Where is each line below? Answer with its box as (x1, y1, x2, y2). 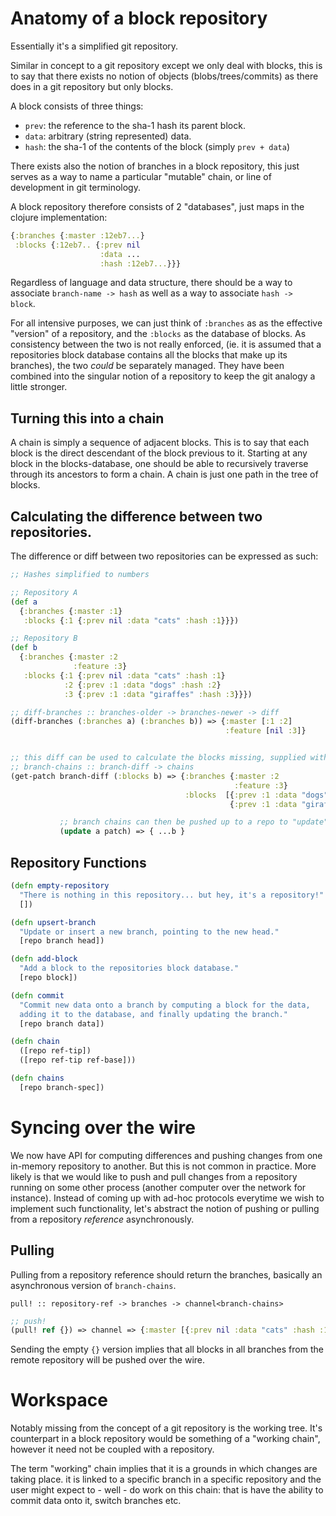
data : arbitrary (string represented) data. (24, 130, 192, 142)
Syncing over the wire (10, 1116, 196, 1139)
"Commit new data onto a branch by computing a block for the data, (19, 1000, 311, 1010)
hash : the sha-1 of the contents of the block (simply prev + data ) (24, 140, 291, 152)
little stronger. (10, 381, 68, 393)
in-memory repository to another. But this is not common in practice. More (10, 1160, 317, 1172)
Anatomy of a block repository (10, 7, 268, 30)
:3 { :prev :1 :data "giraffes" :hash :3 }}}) (63, 689, 253, 699)
